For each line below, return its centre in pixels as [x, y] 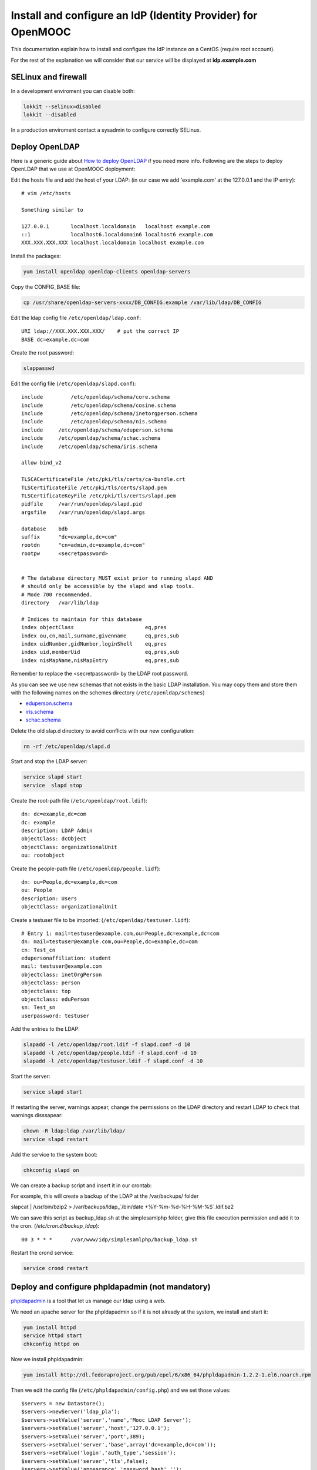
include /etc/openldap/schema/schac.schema [91, 438]
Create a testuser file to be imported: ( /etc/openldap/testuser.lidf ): [100, 920]
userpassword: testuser [55, 1015]
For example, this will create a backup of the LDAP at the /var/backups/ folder [105, 1196]
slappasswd [39, 368]
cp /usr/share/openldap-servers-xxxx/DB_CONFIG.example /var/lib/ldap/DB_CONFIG [142, 302]
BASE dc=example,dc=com [55, 339]
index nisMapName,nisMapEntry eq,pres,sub [100, 660]
